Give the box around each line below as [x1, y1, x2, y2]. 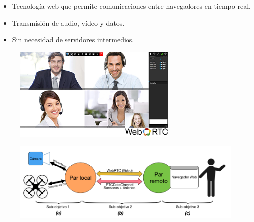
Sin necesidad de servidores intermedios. [12, 34, 134, 45]
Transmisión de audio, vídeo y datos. [12, 17, 125, 28]
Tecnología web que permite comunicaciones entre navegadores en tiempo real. [12, 1, 251, 11]
